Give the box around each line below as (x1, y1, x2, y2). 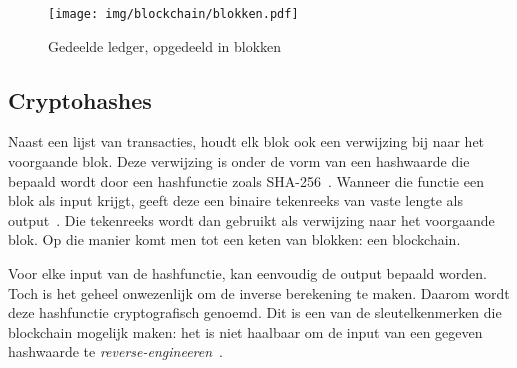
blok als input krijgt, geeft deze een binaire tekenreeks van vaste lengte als (8, 190, 463, 211)
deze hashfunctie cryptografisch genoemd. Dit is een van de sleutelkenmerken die (8, 302, 502, 323)
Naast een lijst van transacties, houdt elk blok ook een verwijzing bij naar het (8, 131, 485, 152)
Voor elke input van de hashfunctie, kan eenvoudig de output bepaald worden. (8, 263, 487, 284)
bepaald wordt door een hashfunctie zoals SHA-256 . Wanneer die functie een (8, 170, 484, 191)
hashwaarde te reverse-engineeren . (8, 341, 223, 362)
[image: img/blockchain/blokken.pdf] (48, 7, 299, 21)
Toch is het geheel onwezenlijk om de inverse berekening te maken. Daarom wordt (8, 282, 510, 303)
